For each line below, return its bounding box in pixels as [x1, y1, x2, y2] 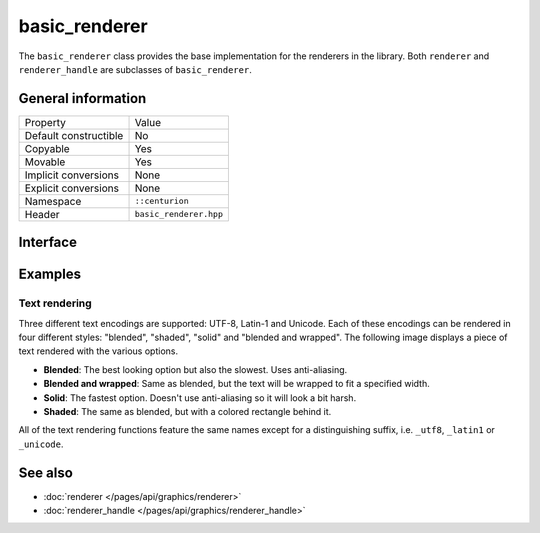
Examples [18, 266, 82, 283]
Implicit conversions [24, 168, 120, 182]
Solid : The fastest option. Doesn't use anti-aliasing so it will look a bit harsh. [43, 391, 357, 404]
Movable [24, 155, 66, 169]
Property [24, 115, 67, 129]
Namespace [24, 194, 82, 208]
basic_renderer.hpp [134, 209, 224, 220]
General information [18, 90, 147, 107]
